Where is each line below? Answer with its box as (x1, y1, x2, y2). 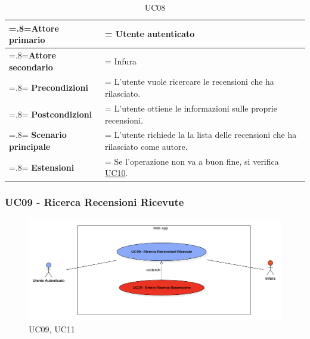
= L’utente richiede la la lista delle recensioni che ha (104, 128, 297, 141)
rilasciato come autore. (104, 140, 188, 152)
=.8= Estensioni (9, 161, 75, 173)
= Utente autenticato (104, 27, 195, 40)
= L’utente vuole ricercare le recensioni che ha (104, 75, 274, 88)
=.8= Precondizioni (9, 81, 89, 94)
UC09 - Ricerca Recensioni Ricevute (5, 195, 184, 209)
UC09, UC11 (29, 323, 75, 335)
